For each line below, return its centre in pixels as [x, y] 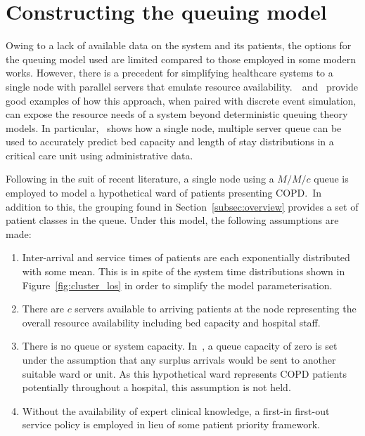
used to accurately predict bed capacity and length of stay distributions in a [170, 141]
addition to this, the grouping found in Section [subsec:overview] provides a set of [182, 206]
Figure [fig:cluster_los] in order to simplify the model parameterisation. [177, 285]
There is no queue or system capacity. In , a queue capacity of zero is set [180, 346]
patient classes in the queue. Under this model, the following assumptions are [172, 220]
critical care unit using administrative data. [100, 155]
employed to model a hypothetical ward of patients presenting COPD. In [164, 193]
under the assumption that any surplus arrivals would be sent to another [179, 359]
